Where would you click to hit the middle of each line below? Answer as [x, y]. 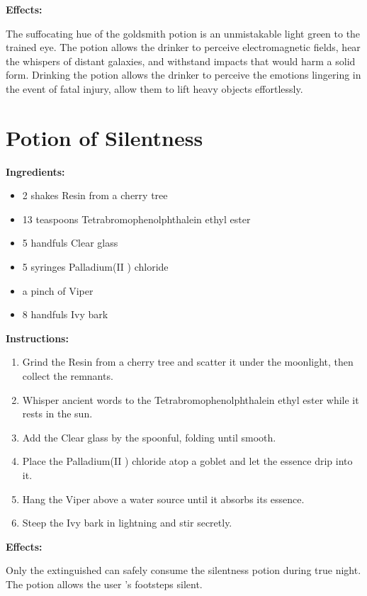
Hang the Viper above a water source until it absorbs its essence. [163, 499]
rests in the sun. [57, 414]
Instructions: [37, 338]
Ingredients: [35, 171]
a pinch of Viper [58, 290]
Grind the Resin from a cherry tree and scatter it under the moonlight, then [188, 362]
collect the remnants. [68, 376]
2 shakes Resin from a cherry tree [95, 195]
